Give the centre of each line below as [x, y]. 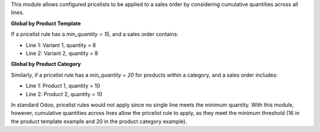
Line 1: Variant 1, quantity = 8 [61, 45]
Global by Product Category [46, 64]
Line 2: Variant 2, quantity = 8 [62, 53]
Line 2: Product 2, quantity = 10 [64, 94]
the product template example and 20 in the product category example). [99, 121]
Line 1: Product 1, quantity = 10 [63, 86]
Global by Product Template [46, 23]
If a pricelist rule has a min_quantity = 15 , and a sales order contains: [95, 34]
